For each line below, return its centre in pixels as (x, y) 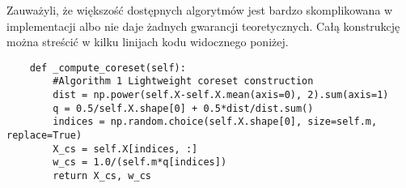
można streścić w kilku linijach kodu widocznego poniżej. (148, 42)
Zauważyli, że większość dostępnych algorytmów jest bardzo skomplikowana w (200, 10)
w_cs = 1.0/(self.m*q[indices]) (140, 162)
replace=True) (44, 136)
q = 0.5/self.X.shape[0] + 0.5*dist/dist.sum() (183, 108)
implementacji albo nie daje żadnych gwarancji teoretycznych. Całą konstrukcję (203, 26)
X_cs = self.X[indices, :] (125, 149)
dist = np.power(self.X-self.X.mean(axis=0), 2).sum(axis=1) (221, 95)
